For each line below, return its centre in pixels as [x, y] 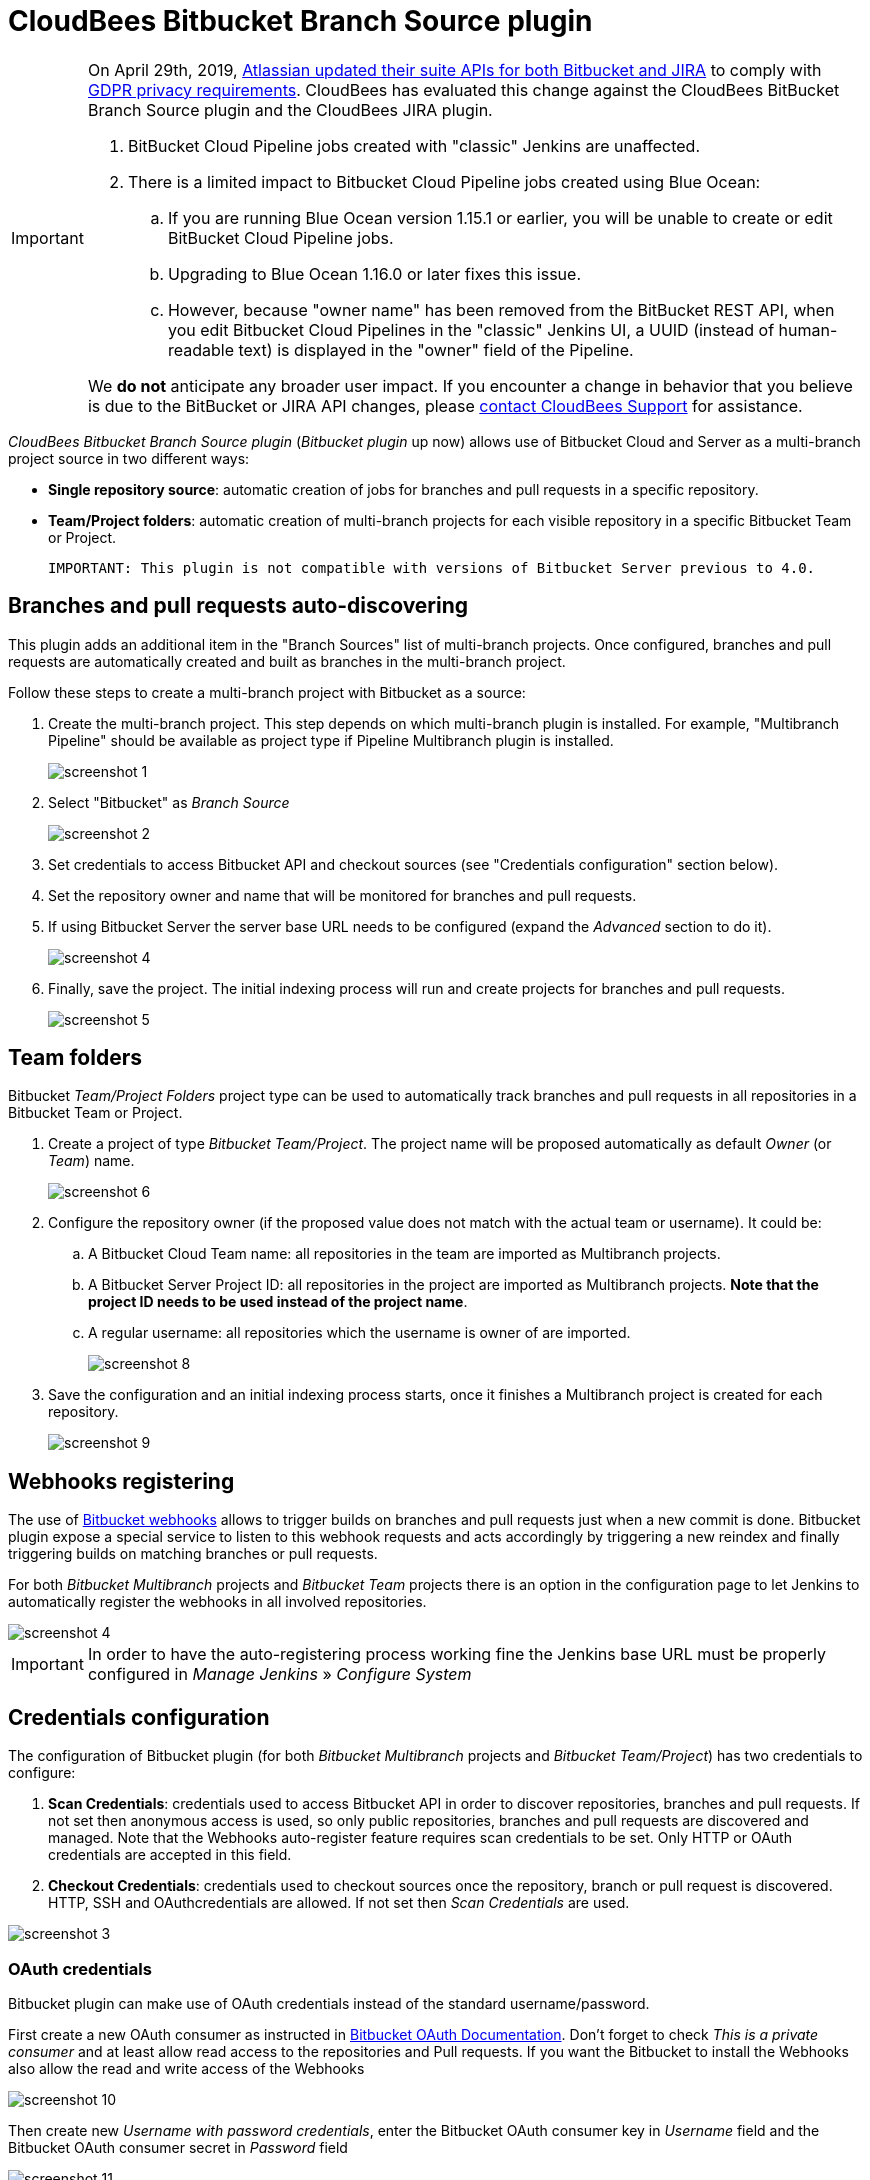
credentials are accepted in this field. [170, 1855]
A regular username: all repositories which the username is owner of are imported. [359, 1333]
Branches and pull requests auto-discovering [238, 606]
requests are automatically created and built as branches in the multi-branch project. [287, 661]
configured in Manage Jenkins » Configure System [279, 1674]
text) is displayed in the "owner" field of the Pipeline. [436, 349]
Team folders [75, 1058]
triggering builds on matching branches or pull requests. [193, 1554]
